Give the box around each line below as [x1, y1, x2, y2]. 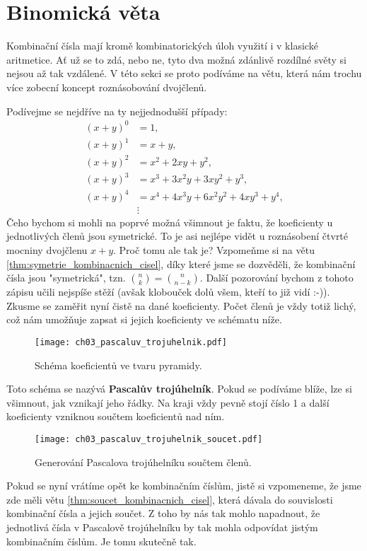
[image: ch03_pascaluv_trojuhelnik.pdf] [35, 337, 228, 347]
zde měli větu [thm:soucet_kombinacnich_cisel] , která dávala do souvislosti [6, 492, 333, 506]
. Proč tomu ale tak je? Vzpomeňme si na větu [113, 242, 315, 257]
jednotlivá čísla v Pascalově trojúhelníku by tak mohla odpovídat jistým [6, 520, 318, 534]
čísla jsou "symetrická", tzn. [6, 270, 126, 285]
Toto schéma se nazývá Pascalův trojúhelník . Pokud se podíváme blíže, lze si [6, 381, 352, 396]
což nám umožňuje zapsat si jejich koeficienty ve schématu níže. [6, 312, 282, 327]
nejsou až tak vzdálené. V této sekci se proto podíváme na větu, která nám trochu [6, 66, 362, 81]
